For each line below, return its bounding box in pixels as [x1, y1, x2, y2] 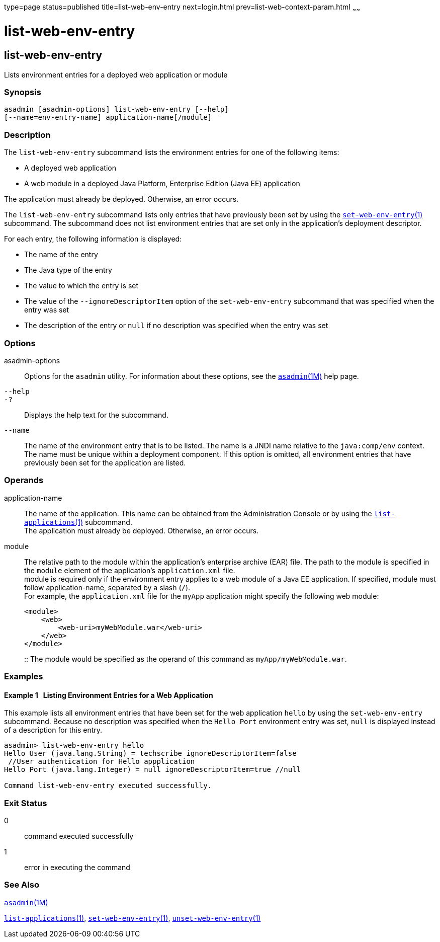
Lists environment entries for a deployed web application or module [4, 70, 228, 79]
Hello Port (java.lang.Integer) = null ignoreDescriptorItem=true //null [4, 765, 301, 774]
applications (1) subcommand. [24, 517, 132, 526]
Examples [4, 671, 43, 682]
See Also [4, 880, 39, 890]
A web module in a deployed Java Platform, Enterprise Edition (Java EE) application [24, 179, 300, 188]
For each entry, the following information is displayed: [4, 234, 182, 244]
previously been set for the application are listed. [24, 458, 186, 467]
